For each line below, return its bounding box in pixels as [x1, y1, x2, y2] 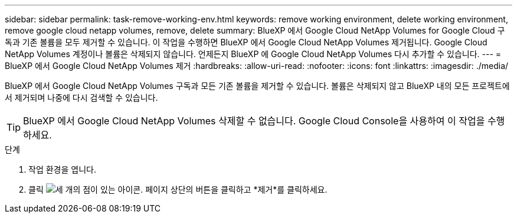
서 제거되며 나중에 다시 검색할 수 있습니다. [5, 93, 158, 103]
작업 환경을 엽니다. [28, 164, 96, 174]
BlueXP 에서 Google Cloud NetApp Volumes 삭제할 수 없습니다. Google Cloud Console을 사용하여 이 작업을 [23, 115, 485, 127]
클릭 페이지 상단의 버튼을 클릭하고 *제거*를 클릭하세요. [28, 184, 328, 194]
